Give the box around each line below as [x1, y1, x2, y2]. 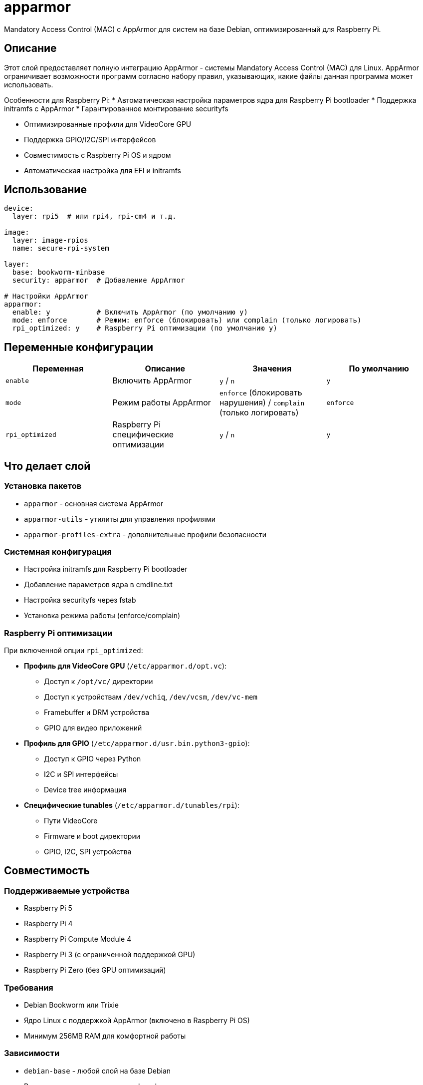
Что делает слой [4, 459, 91, 472]
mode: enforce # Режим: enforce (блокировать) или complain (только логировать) [12, 316, 362, 325]
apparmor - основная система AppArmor [24, 499, 164, 508]
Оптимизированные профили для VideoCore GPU [24, 119, 192, 128]
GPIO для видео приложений [44, 723, 142, 732]
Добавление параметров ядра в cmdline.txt [24, 580, 173, 589]
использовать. [4, 80, 53, 89]
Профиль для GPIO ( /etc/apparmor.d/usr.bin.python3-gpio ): [24, 739, 250, 747]
